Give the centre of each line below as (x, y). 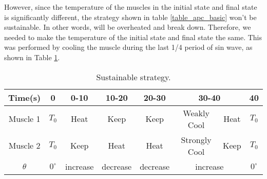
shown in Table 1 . (32, 57)
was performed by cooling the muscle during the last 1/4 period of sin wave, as (128, 47)
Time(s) (25, 97)
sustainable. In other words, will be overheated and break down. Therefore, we (128, 27)
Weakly (196, 113)
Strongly (196, 139)
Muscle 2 (24, 146)
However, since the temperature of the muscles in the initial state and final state (131, 7)
